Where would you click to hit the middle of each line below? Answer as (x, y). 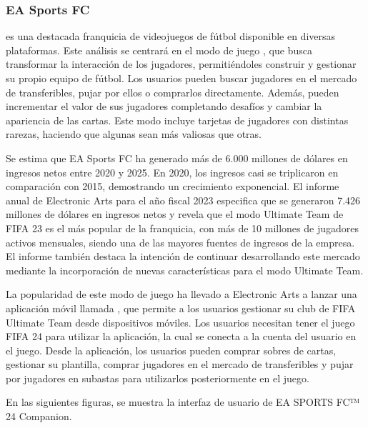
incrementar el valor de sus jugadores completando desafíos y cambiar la (164, 106)
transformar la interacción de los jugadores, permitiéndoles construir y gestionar (181, 64)
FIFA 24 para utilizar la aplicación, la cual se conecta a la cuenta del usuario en (181, 336)
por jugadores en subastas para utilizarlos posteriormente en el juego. (158, 378)
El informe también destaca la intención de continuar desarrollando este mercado (183, 256)
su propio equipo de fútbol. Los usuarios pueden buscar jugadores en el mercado (181, 78)
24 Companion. (39, 416)
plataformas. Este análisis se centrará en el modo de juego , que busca (159, 50)
